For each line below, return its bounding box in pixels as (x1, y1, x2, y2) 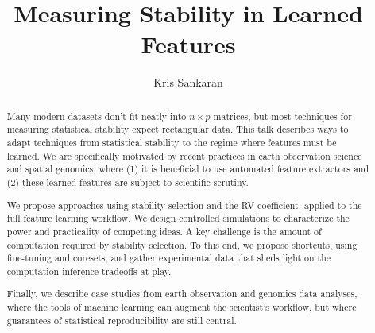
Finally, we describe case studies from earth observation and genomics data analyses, (6, 287, 358, 300)
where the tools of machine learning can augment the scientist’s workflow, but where (6, 300, 357, 314)
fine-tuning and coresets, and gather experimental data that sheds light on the (6, 251, 331, 265)
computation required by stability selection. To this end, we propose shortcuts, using (6, 238, 358, 251)
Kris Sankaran (153, 74, 223, 91)
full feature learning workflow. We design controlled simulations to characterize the (6, 211, 350, 225)
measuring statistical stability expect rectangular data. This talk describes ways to (6, 122, 349, 136)
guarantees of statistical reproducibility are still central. (6, 313, 237, 327)
